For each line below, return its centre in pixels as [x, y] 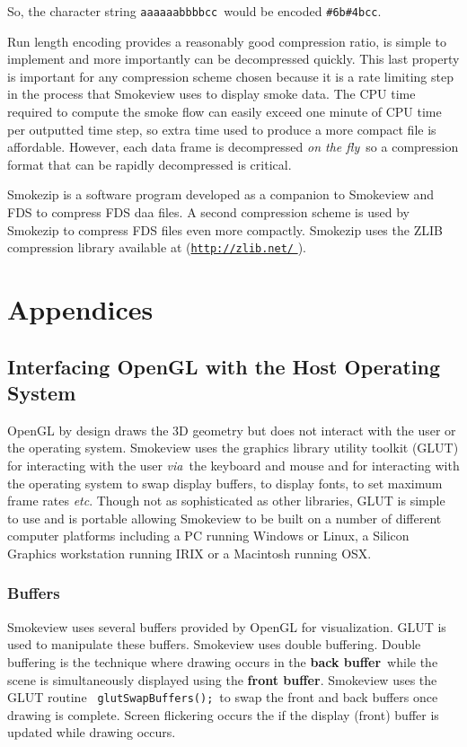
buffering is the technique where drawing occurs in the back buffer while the [223, 661]
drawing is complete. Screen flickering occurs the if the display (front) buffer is [223, 714]
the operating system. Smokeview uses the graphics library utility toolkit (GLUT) [233, 448]
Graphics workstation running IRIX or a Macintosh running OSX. [189, 553]
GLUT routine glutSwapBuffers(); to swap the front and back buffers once [223, 697]
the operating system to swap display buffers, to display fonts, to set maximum [225, 483]
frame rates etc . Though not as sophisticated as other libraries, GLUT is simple [226, 501]
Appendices [80, 309]
